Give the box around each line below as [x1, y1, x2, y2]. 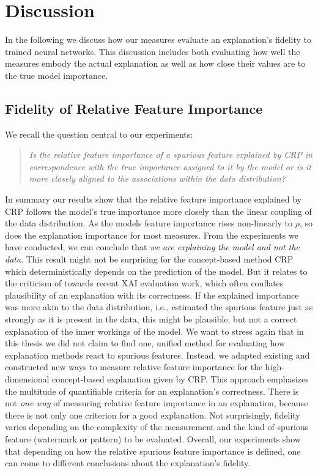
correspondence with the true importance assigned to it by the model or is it [29, 160, 311, 173]
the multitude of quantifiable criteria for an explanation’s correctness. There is [5, 384, 299, 397]
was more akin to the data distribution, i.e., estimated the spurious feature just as [5, 300, 313, 313]
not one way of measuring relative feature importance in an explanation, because [5, 397, 308, 409]
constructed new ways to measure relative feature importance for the [5, 360, 263, 373]
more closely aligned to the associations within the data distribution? [29, 172, 286, 185]
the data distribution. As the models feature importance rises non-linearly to [5, 217, 292, 229]
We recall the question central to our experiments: [5, 127, 193, 140]
